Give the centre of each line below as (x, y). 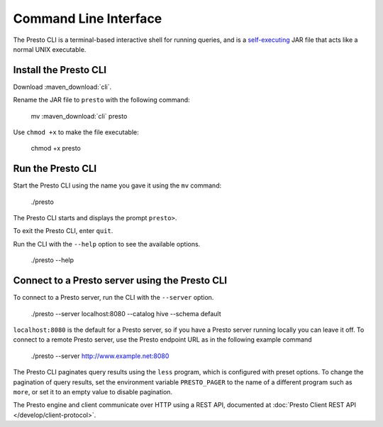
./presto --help (52, 260)
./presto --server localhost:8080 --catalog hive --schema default (126, 313)
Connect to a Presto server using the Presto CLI (120, 281)
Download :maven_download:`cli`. (62, 87)
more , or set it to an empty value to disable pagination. (93, 391)
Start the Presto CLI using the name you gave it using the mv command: (117, 185)
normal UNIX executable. (50, 49)
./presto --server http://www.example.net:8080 (100, 356)
